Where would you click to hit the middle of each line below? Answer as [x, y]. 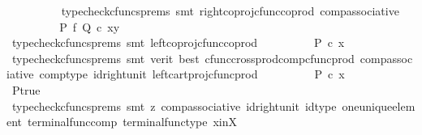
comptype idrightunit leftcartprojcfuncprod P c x [192, 74]
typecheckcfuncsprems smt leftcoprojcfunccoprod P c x [178, 42]
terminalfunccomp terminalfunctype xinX [133, 122]
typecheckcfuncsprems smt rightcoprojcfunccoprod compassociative [230, 11]
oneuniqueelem [379, 105]
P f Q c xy [90, 26]
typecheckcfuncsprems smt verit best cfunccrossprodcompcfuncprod [183, 58]
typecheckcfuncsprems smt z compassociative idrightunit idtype [174, 105]
